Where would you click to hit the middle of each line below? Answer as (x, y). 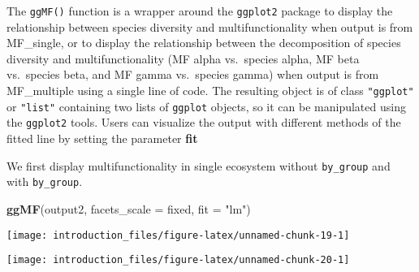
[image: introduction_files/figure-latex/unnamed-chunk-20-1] (178, 260)
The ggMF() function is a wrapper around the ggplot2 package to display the (200, 11)
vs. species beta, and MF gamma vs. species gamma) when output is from (193, 74)
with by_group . (45, 181)
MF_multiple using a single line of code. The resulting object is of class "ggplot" (210, 91)
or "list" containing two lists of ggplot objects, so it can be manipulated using (206, 106)
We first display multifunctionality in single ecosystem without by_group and (199, 165)
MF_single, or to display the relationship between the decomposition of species (204, 43)
